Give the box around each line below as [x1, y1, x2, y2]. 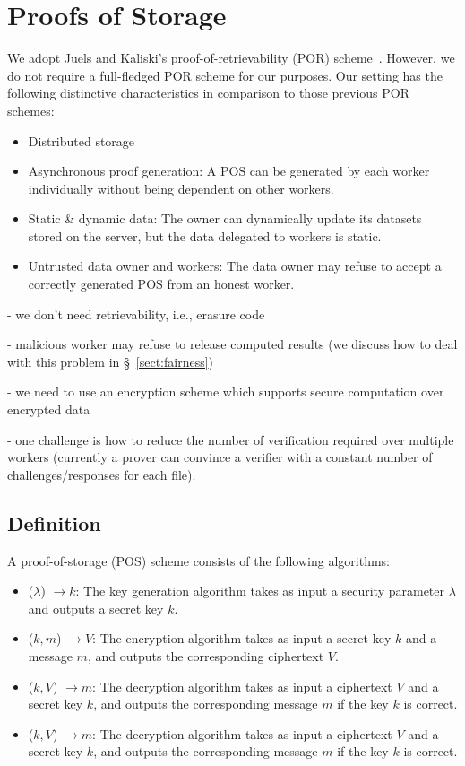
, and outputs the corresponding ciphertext [87, 646, 324, 665]
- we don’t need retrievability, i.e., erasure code [7, 304, 265, 323]
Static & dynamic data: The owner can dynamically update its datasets [28, 209, 422, 228]
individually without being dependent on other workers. [28, 178, 334, 197]
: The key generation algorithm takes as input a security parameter [75, 581, 445, 600]
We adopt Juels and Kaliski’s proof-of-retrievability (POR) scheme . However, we [7, 48, 455, 67]
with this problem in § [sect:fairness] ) [7, 352, 214, 370]
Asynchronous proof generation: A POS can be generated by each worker [28, 161, 430, 180]
